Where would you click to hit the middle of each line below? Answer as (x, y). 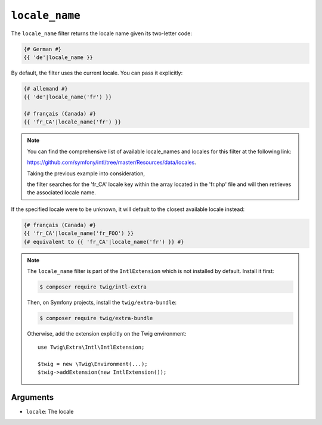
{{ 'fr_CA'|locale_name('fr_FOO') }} (79, 233)
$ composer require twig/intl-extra (93, 287)
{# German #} (43, 49)
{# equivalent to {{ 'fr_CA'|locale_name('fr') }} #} (104, 242)
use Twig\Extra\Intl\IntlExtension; (91, 348)
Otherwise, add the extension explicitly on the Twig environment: (107, 333)
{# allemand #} (46, 89)
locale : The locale (50, 412)
